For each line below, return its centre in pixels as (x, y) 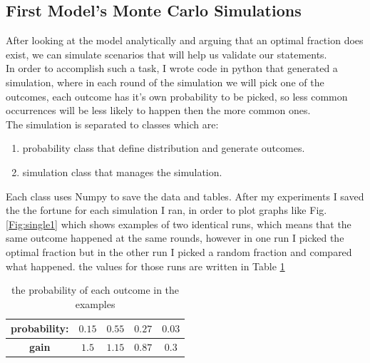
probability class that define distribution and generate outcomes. (164, 148)
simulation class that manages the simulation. (122, 172)
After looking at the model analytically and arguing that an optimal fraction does (185, 40)
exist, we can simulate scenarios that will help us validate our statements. (166, 54)
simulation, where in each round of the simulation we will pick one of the (165, 82)
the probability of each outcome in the (96, 290)
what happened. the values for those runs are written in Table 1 (145, 266)
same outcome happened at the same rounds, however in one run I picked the (175, 238)
